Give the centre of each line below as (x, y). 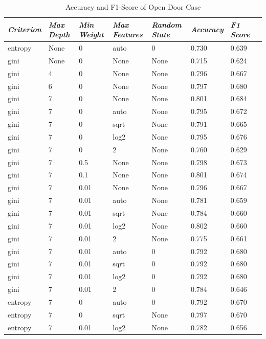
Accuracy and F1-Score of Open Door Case (133, 7)
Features (128, 35)
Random (167, 24)
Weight (91, 35)
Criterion (25, 29)
